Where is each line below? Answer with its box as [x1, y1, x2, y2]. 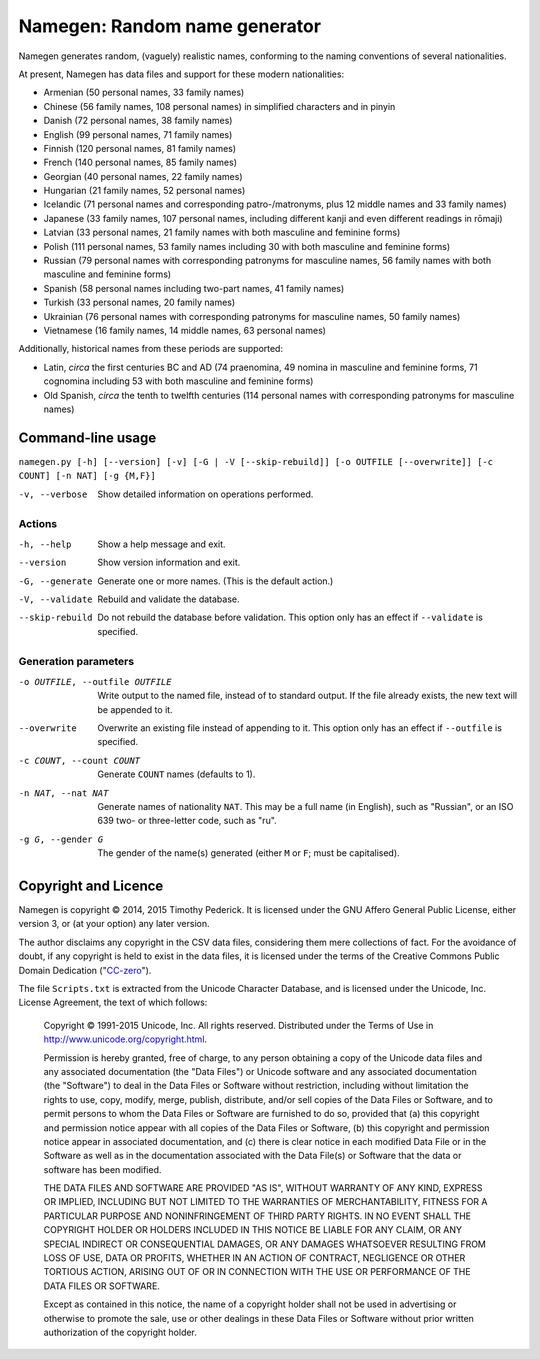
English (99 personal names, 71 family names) [43, 128, 233, 140]
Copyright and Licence [18, 877, 164, 894]
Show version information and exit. [97, 556, 241, 569]
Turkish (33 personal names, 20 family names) [43, 296, 236, 309]
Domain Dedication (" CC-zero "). [18, 964, 152, 976]
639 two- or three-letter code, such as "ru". [97, 815, 277, 827]
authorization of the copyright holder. [43, 1326, 197, 1338]
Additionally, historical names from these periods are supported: [18, 343, 284, 355]
